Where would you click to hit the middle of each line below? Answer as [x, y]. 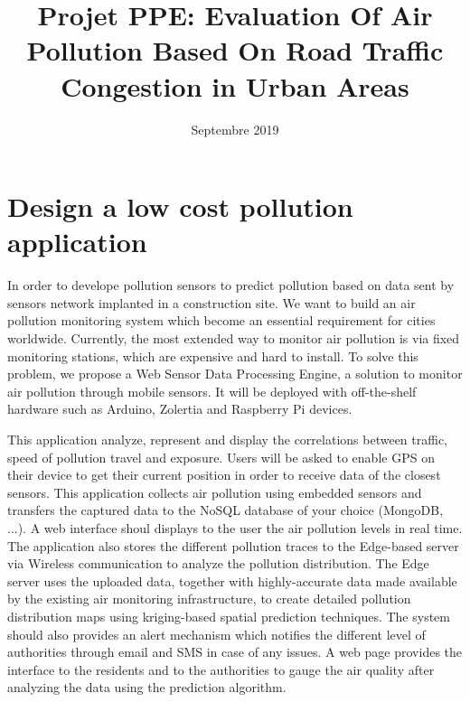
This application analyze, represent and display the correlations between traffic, [228, 439]
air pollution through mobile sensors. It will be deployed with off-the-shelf [212, 391]
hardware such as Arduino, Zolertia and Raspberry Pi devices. [180, 409]
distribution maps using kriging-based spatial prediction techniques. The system [229, 616]
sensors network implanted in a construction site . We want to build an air [211, 302]
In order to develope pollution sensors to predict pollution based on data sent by [231, 285]
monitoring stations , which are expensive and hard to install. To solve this [213, 356]
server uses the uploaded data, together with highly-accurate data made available [232, 580]
